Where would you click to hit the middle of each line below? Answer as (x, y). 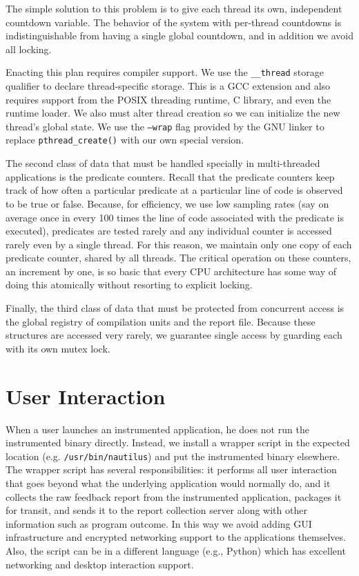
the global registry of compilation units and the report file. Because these (161, 321)
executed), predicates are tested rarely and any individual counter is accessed (169, 231)
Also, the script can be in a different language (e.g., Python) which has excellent (176, 550)
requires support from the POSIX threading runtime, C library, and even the (168, 99)
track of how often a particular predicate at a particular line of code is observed (174, 190)
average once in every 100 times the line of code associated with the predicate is (175, 217)
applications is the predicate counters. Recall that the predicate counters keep (170, 176)
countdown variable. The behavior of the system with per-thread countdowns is (174, 22)
